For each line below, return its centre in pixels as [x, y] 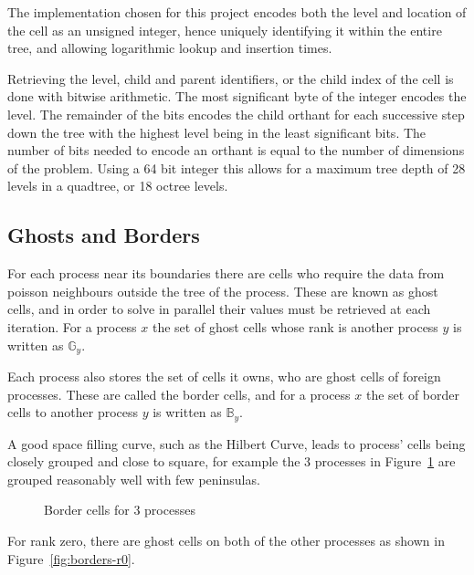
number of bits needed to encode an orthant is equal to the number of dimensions [236, 150]
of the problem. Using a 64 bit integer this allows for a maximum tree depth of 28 [237, 167]
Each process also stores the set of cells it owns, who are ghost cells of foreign [224, 376]
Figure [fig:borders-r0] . [71, 558]
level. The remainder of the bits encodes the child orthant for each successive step [236, 114]
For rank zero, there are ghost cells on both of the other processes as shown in [226, 540]
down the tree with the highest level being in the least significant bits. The [217, 132]
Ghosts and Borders [104, 235]
